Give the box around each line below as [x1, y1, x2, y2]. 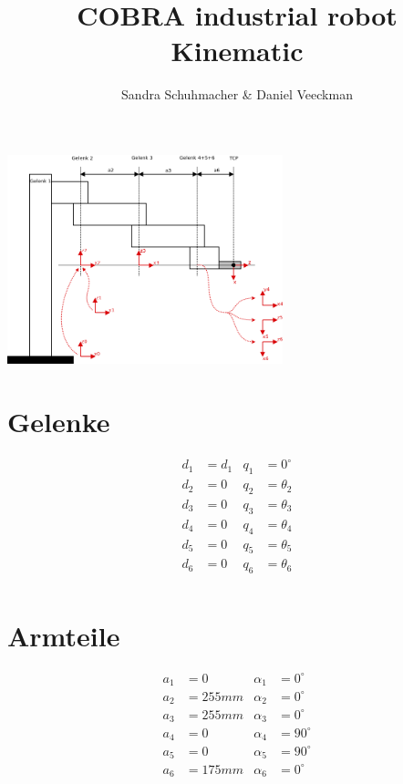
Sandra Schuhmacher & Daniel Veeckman [121, 85, 353, 104]
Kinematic [170, 32, 304, 69]
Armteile [7, 616, 120, 654]
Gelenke [7, 402, 110, 439]
